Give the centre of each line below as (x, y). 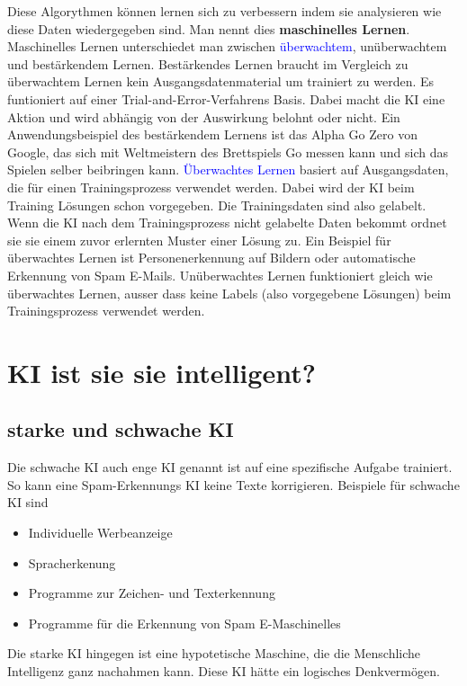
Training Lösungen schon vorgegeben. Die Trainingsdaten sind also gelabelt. (217, 205)
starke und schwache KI (121, 429)
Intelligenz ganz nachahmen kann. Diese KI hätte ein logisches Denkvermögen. (224, 671)
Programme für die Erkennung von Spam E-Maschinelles (184, 623)
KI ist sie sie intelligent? (162, 372)
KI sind (28, 502)
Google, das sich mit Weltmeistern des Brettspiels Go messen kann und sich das (228, 151)
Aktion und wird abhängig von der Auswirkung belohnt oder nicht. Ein (204, 116)
